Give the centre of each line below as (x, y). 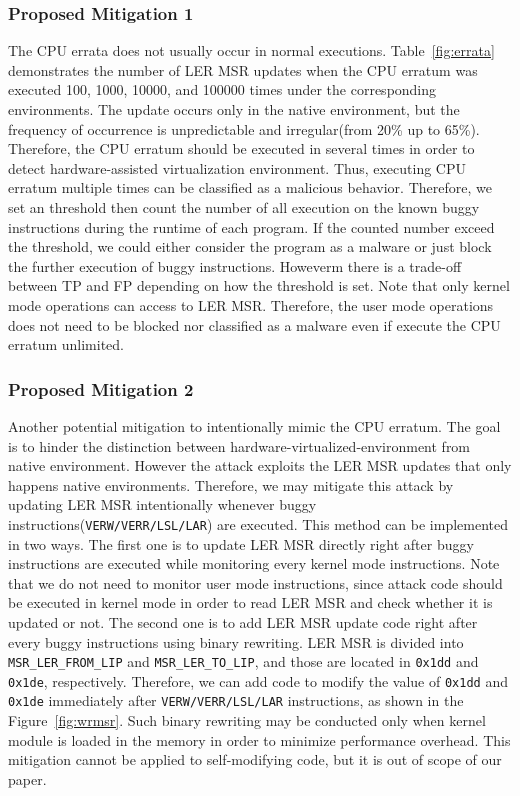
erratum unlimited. (66, 344)
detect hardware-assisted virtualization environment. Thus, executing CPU (237, 167)
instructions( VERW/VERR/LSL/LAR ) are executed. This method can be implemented (258, 523)
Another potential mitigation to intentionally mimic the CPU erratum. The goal (254, 425)
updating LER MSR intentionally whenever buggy (162, 504)
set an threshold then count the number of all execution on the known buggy (244, 206)
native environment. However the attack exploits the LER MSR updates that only (260, 465)
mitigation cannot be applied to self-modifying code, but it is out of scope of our (255, 759)
